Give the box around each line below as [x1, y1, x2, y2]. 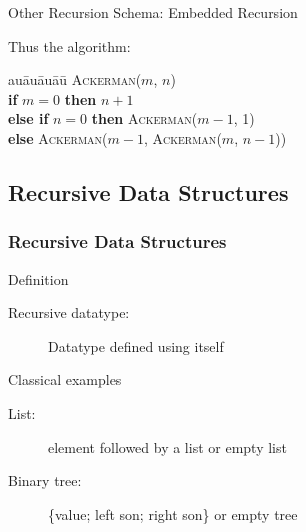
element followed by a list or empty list [48, 436, 287, 457]
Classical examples [8, 369, 122, 390]
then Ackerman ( [91, 108, 198, 129]
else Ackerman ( [8, 127, 108, 148]
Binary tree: [8, 470, 82, 491]
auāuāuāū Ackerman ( [8, 69, 142, 90]
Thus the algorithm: [8, 35, 131, 56]
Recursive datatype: [8, 302, 130, 323]
